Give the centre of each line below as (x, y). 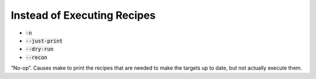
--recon (37, 57)
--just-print (44, 41)
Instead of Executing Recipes (83, 15)
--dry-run (39, 49)
